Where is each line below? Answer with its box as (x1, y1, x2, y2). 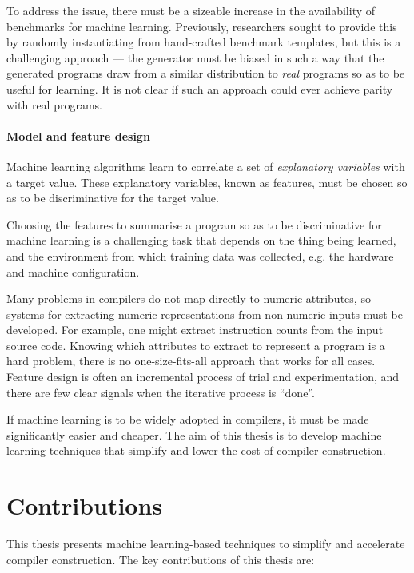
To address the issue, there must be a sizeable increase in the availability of (6, 2, 376, 18)
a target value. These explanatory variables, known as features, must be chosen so (6, 173, 408, 190)
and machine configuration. (6, 263, 140, 280)
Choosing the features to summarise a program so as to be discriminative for (6, 216, 382, 233)
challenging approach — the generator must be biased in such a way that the (6, 49, 384, 66)
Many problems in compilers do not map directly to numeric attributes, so (6, 290, 371, 307)
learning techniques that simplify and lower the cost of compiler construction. (6, 442, 386, 459)
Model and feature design (6, 127, 150, 144)
